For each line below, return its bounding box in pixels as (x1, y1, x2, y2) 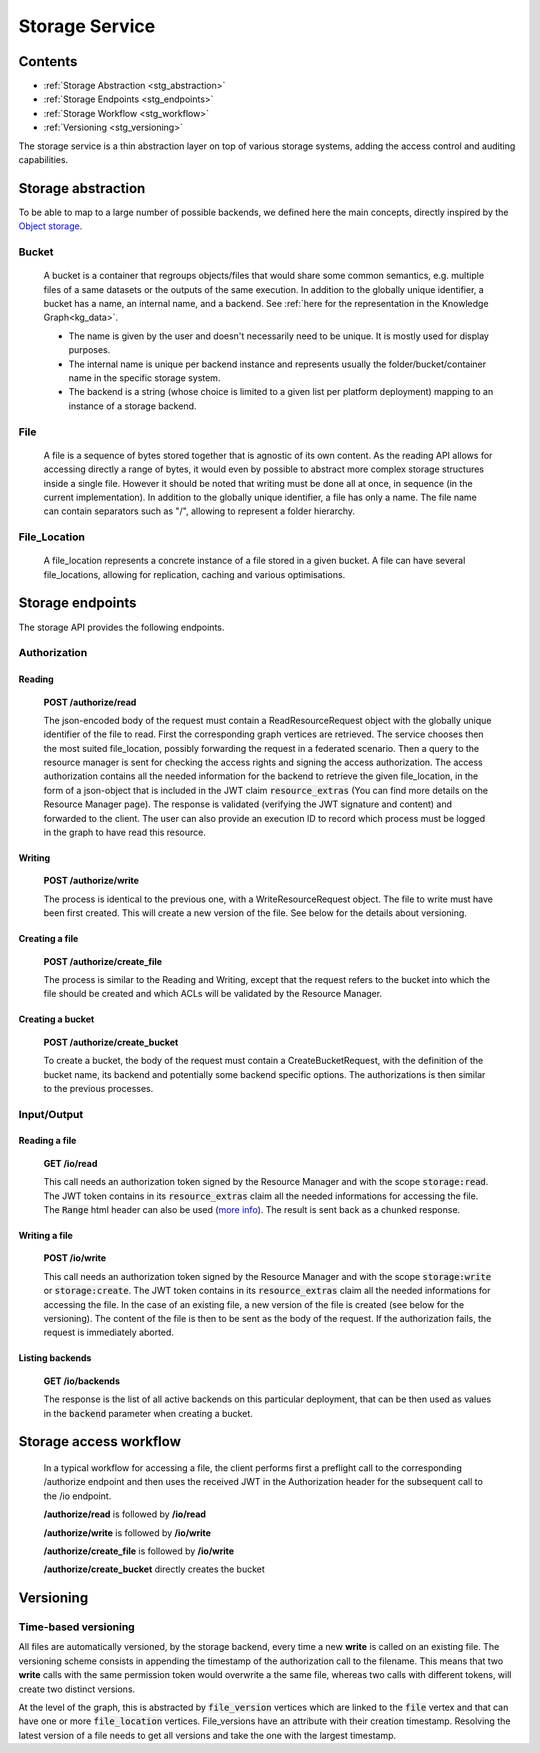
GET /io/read (43, 1157, 98, 1169)
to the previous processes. (43, 1082, 154, 1094)
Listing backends (18, 1352, 92, 1364)
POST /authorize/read (43, 696, 137, 708)
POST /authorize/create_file (43, 955, 163, 967)
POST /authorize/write (43, 875, 140, 887)
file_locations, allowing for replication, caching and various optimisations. (43, 568, 346, 580)
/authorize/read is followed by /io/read (43, 1508, 207, 1520)
